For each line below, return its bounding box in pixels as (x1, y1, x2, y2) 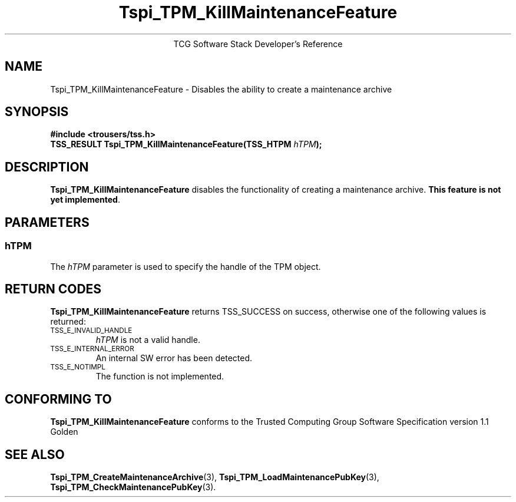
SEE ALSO (5, 447, 65, 462)
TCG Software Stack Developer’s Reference (173, 38, 343, 49)
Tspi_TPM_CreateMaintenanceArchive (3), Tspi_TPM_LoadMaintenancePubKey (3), (50, 472, 379, 483)
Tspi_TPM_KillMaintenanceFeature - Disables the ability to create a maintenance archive (50, 84, 392, 94)
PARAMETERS (5, 214, 90, 230)
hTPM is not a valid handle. (95, 335, 200, 345)
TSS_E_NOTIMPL (50, 363, 105, 372)
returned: (50, 316, 86, 327)
